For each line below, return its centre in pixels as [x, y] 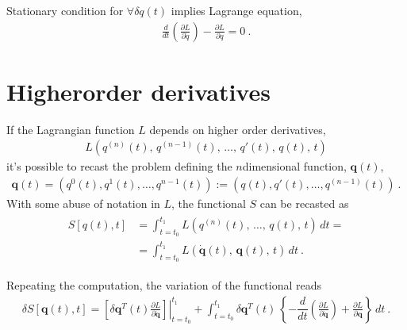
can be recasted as [304, 203]
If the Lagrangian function [71, 129]
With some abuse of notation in [83, 203]
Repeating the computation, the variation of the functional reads [164, 285]
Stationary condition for [65, 10]
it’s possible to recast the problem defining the [119, 166]
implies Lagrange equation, [236, 10]
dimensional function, [294, 166]
